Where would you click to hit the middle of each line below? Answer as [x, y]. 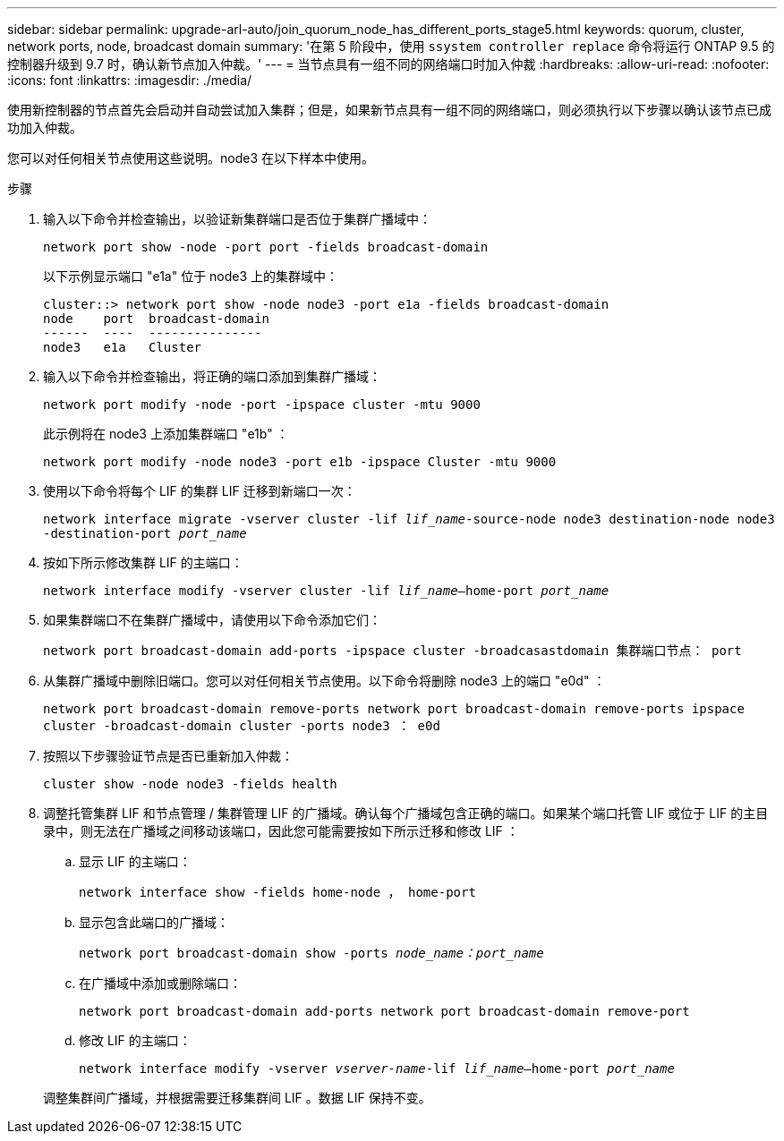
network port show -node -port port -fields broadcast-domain [266, 247]
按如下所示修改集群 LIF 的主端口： [143, 562]
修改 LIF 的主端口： [135, 1040]
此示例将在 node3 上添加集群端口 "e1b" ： [166, 434]
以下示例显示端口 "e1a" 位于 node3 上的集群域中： [191, 276]
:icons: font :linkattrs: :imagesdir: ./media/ [130, 80]
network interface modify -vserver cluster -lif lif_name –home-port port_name [326, 591]
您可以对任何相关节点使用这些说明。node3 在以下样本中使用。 [191, 158]
